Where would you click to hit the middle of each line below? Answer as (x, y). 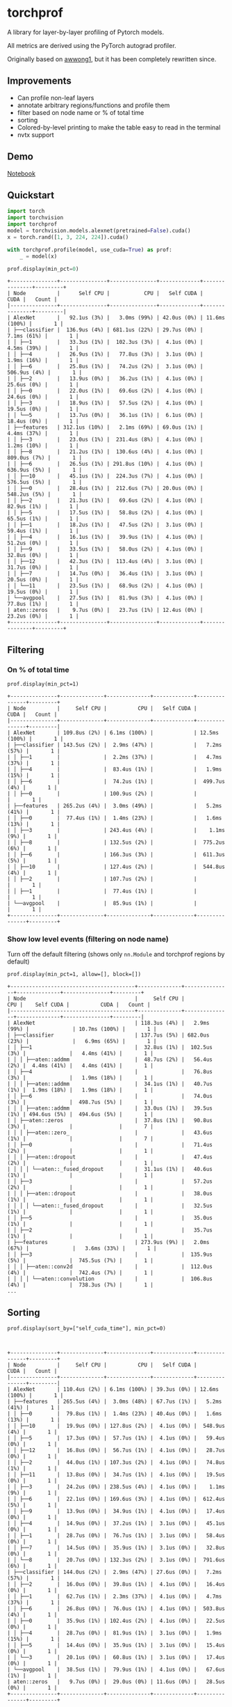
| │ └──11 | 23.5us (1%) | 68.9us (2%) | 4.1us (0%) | (105, 586)
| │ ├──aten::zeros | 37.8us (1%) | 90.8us (110, 1121)
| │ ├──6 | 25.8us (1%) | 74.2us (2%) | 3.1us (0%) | (105, 367)
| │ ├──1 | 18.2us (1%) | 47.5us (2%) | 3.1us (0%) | (105, 525)
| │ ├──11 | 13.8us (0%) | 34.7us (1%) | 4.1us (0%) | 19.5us (116, 1475)
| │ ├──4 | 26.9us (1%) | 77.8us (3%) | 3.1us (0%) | (105, 354)
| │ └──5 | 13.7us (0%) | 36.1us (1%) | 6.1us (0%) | (105, 416)
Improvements (39, 81)
